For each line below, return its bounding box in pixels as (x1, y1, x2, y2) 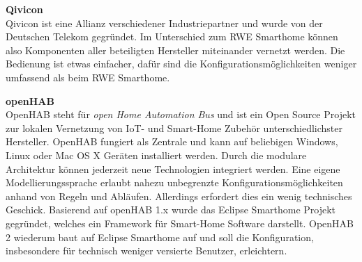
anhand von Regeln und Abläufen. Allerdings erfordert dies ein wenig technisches (6, 188, 352, 203)
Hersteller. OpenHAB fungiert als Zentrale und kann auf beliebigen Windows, (6, 134, 338, 149)
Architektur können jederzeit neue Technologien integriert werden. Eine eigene (6, 161, 340, 176)
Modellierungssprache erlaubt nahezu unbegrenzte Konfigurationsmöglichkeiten (6, 175, 343, 190)
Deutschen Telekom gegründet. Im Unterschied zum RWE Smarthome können (6, 29, 338, 44)
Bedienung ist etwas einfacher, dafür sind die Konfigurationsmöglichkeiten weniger (6, 56, 357, 71)
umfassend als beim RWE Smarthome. (6, 69, 170, 84)
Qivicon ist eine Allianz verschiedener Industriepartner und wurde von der (6, 15, 323, 30)
